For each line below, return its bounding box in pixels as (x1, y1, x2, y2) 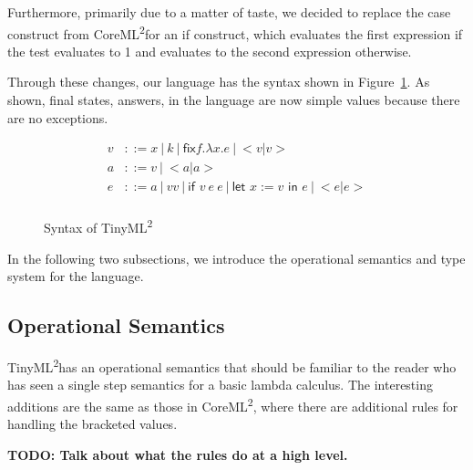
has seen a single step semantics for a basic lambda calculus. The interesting (7, 375, 433, 394)
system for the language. (7, 266, 144, 286)
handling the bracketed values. (7, 414, 178, 433)
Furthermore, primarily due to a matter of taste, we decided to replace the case (7, 3, 451, 21)
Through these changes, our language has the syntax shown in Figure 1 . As (7, 72, 430, 91)
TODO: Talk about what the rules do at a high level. (7, 444, 348, 464)
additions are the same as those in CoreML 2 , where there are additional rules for (7, 393, 458, 415)
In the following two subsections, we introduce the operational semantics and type (7, 248, 466, 267)
